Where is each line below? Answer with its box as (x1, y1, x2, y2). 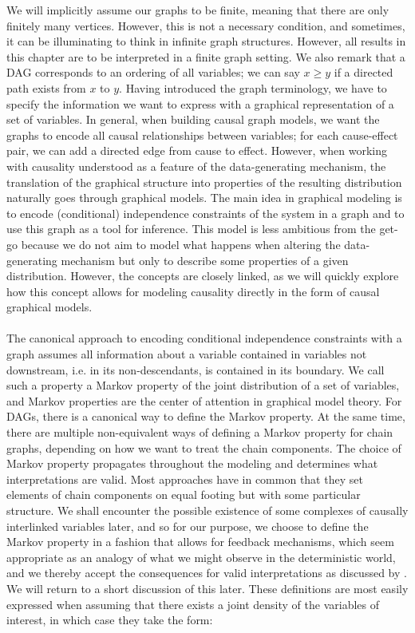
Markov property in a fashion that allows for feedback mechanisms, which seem (6, 533, 394, 550)
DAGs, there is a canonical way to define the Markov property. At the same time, (6, 408, 405, 425)
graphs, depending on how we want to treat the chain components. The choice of (6, 439, 401, 456)
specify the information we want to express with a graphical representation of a (6, 95, 394, 112)
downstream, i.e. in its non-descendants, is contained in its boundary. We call (6, 361, 385, 378)
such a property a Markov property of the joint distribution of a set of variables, (6, 377, 400, 394)
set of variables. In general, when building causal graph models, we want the (6, 111, 380, 128)
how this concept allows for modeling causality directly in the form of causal (6, 283, 380, 299)
